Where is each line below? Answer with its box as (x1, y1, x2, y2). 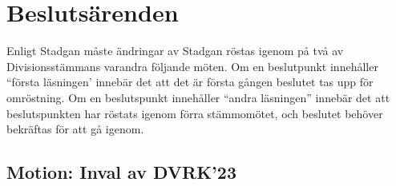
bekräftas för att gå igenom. (6, 121, 144, 137)
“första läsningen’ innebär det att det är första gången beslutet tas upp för (6, 73, 374, 90)
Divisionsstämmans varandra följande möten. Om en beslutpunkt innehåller (6, 57, 378, 74)
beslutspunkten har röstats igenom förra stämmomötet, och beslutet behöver (6, 105, 383, 121)
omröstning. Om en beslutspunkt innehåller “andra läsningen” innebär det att (6, 89, 390, 105)
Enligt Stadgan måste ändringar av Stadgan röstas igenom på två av (6, 42, 344, 59)
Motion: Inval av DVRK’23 (6, 160, 236, 184)
